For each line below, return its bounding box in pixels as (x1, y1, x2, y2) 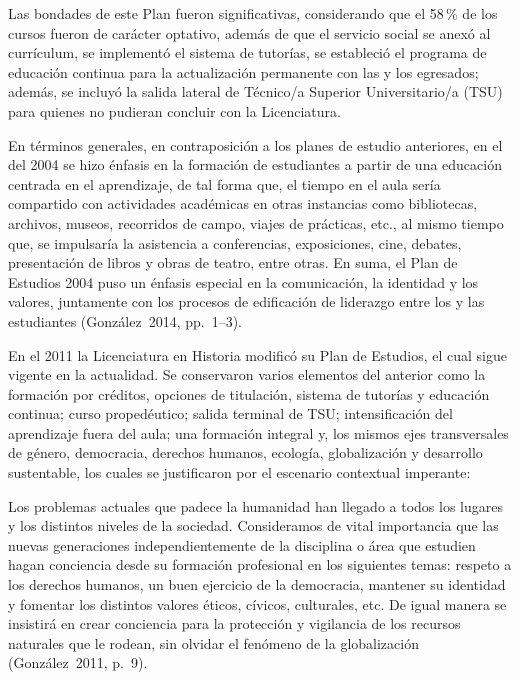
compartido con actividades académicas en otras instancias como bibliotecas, (8, 193, 478, 214)
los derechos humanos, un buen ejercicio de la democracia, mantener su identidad (8, 574, 506, 595)
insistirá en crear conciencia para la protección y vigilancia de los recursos (8, 613, 461, 634)
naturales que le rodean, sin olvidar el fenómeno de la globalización (8, 632, 419, 653)
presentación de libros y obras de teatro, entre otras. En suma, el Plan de (8, 252, 458, 273)
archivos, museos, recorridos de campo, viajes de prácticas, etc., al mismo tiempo (8, 212, 504, 233)
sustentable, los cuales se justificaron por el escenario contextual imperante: (8, 462, 471, 483)
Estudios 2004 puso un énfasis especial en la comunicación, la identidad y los (8, 271, 479, 292)
